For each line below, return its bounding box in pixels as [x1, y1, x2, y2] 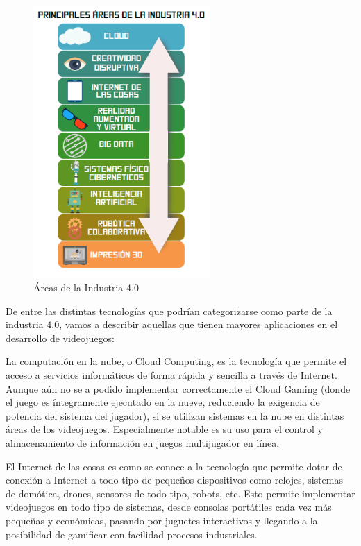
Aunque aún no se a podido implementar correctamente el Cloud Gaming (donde [6, 381, 351, 395]
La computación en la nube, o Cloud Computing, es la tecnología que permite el [6, 354, 347, 368]
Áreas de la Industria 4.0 [33, 280, 139, 295]
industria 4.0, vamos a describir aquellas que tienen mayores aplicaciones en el [6, 317, 338, 332]
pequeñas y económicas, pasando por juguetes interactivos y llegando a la [6, 513, 318, 527]
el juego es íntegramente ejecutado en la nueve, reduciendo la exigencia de [6, 395, 320, 409]
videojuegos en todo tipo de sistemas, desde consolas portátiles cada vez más [6, 500, 332, 514]
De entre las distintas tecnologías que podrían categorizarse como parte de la [6, 303, 333, 318]
